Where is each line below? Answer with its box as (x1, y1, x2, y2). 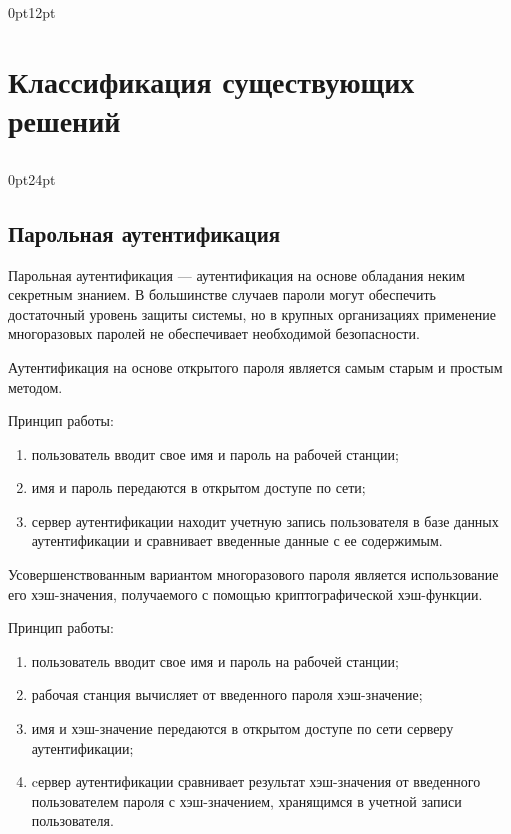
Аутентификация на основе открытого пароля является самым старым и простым (8, 356, 503, 377)
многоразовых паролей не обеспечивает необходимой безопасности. (8, 323, 420, 344)
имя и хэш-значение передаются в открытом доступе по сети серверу (31, 718, 454, 739)
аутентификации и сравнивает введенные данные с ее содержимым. (31, 530, 443, 551)
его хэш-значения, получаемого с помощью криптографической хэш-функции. (8, 583, 483, 604)
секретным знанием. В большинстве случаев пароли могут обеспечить (8, 284, 436, 305)
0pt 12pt (8, 2, 56, 23)
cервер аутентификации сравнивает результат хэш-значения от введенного (31, 771, 481, 792)
